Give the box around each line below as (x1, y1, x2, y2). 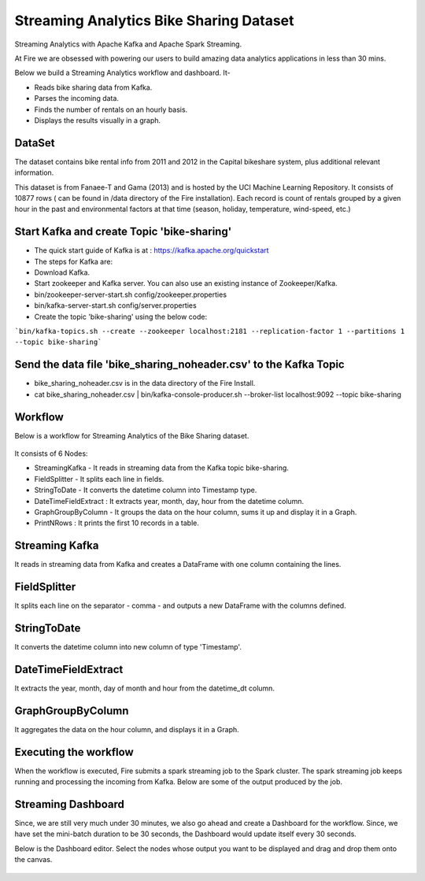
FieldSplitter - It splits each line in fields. (34, 474, 164, 483)
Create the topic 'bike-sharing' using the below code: (34, 312, 208, 321)
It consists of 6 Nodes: (14, 449, 88, 458)
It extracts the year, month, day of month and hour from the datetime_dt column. (14, 683, 275, 693)
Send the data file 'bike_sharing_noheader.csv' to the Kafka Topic (14, 358, 346, 372)
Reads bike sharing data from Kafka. (34, 83, 153, 92)
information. (14, 168, 54, 177)
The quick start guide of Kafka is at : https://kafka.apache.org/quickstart (34, 246, 269, 255)
